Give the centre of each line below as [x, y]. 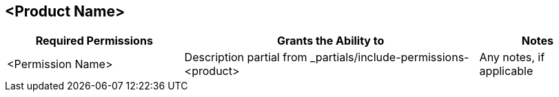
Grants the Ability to [331, 41]
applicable [506, 71]
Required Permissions [94, 41]
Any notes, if [512, 57]
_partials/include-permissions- [390, 57]
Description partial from [246, 57]
